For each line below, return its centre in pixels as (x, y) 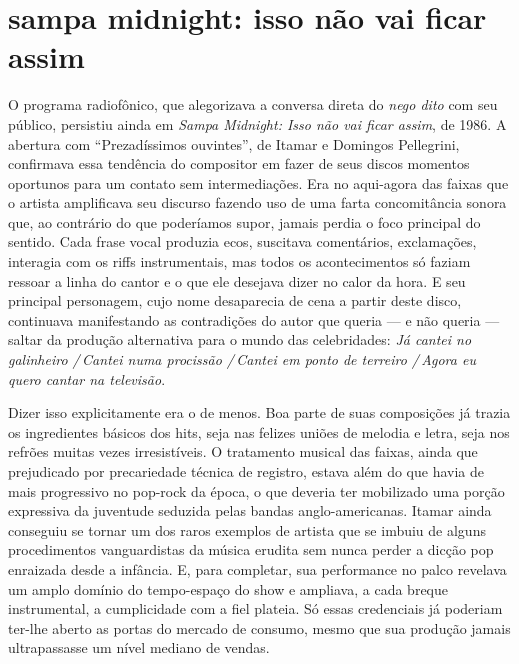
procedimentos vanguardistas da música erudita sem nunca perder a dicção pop (251, 549)
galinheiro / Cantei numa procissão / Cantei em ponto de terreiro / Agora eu (242, 359)
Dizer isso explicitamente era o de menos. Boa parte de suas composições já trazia (259, 412)
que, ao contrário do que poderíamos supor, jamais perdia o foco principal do (244, 221)
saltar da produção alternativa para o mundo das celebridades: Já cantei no (240, 339)
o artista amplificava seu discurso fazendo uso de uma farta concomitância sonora (257, 202)
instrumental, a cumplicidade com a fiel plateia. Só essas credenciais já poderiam (255, 608)
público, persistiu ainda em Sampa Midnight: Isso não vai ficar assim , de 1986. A (257, 123)
